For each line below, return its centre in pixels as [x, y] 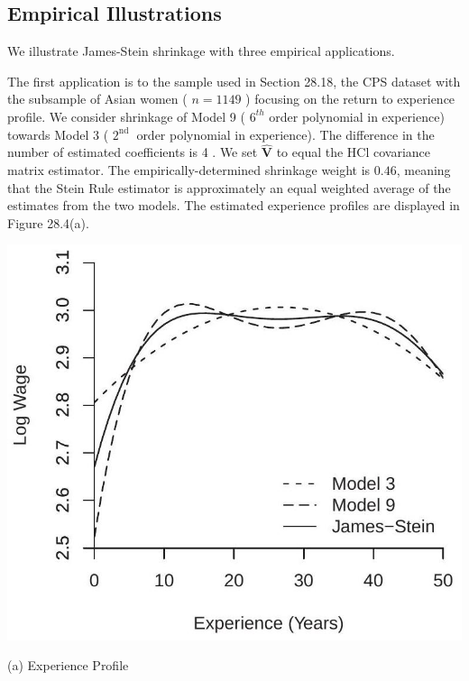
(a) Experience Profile [68, 665]
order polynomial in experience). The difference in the [285, 134]
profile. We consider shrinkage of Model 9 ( [126, 116]
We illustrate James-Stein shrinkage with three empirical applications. [201, 51]
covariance [402, 152]
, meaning [423, 169]
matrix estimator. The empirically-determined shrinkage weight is [189, 169]
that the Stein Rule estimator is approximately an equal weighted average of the [229, 187]
